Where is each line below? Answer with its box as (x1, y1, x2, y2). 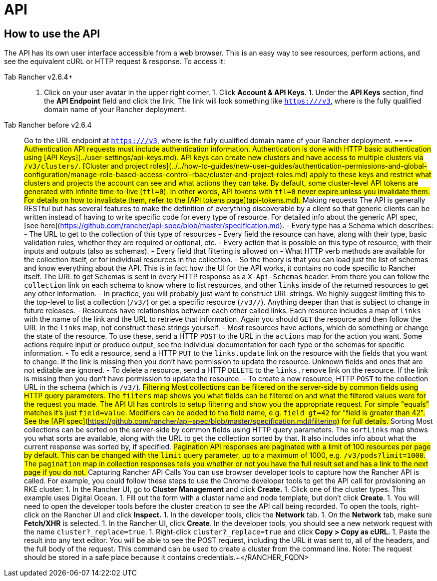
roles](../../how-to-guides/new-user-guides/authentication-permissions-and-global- (150, 162, 428, 171)
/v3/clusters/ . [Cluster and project (24, 162, 148, 171)
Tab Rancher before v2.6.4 (4, 121, 92, 130)
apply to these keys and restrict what (310, 170, 432, 179)
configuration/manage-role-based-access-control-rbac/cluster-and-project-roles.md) (24, 170, 308, 179)
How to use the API (4, 27, 100, 40)
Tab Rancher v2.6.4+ (4, 73, 73, 82)
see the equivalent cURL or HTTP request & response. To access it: (4, 57, 225, 66)
